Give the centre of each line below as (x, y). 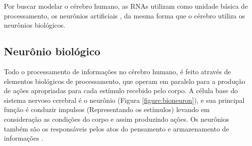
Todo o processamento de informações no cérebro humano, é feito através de (117, 71)
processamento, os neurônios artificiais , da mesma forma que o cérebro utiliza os (125, 15)
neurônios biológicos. (35, 25)
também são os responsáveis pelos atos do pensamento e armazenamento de (117, 128)
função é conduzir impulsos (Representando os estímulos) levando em (107, 109)
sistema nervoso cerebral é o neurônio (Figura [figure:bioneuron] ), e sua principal (124, 100)
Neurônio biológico (52, 51)
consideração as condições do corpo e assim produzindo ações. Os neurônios (117, 119)
